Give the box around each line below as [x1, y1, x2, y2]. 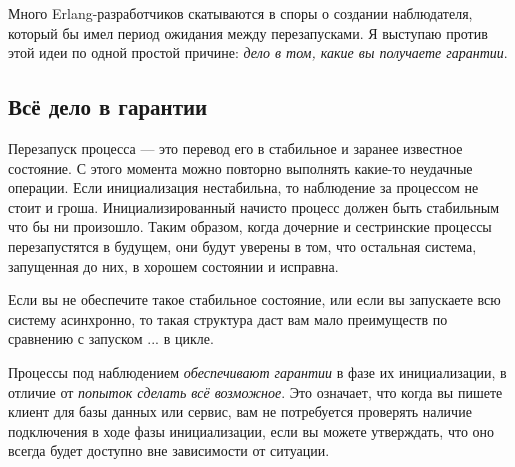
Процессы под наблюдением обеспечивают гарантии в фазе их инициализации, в [8, 361, 507, 382]
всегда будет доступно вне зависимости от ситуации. [8, 440, 330, 461]
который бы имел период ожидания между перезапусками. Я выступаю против [8, 22, 488, 43]
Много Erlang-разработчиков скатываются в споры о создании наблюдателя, [8, 3, 473, 23]
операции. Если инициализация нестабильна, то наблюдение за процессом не [8, 177, 479, 198]
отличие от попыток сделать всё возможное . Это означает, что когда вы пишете [8, 381, 503, 402]
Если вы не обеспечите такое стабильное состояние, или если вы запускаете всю [8, 289, 501, 310]
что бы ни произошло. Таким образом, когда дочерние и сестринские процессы [8, 216, 492, 237]
